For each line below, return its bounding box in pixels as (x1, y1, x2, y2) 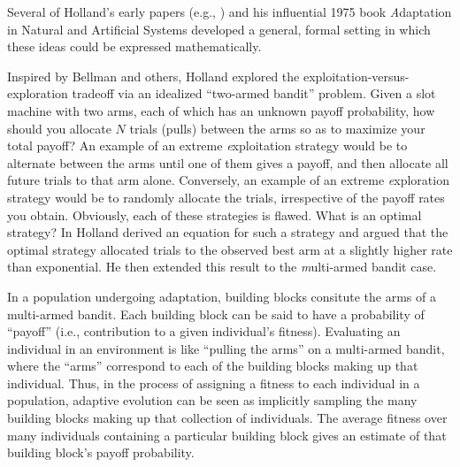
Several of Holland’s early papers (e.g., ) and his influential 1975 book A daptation (7, 3, 452, 20)
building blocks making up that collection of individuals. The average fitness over (7, 409, 448, 427)
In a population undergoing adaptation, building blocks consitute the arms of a (7, 287, 436, 305)
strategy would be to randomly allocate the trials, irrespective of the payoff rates (7, 188, 445, 206)
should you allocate (7, 119, 111, 137)
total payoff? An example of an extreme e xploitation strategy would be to (7, 136, 408, 155)
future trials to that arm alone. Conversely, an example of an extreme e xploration (7, 171, 449, 189)
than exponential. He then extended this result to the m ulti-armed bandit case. (7, 257, 437, 276)
